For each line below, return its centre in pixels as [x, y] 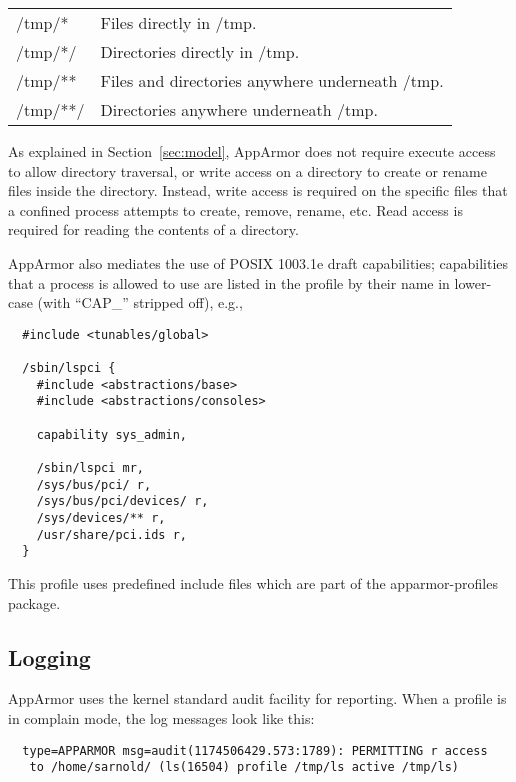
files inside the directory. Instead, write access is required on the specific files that [258, 190]
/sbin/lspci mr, [90, 468]
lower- [473, 282]
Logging [49, 656]
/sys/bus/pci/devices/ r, [122, 501]
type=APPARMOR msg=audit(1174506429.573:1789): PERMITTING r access [255, 750]
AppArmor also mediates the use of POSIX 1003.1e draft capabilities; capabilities [258, 262]
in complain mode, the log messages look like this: [161, 717]
